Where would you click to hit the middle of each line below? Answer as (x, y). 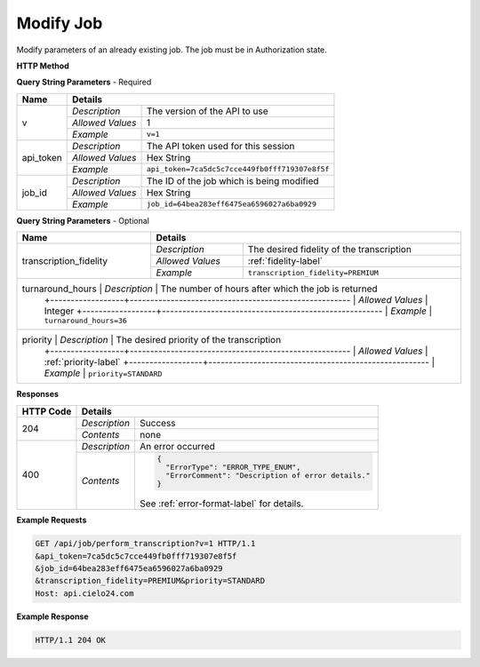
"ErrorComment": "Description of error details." (268, 476)
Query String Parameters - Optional (83, 220)
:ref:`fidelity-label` (285, 261)
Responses (38, 394)
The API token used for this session (220, 146)
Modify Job (60, 23)
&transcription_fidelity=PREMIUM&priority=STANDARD (150, 581)
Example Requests (52, 520)
